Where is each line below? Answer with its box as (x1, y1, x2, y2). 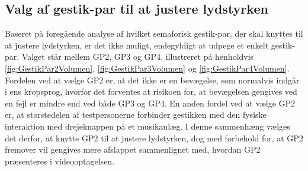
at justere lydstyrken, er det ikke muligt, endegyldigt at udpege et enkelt (5, 38, 269, 51)
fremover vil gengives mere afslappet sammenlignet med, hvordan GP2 (5, 143, 261, 156)
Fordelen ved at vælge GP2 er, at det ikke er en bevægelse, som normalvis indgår (5, 73, 300, 86)
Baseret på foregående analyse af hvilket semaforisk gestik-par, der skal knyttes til (5, 27, 303, 40)
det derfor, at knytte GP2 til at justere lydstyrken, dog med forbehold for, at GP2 (5, 131, 303, 144)
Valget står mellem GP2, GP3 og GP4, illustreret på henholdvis (21, 50, 254, 63)
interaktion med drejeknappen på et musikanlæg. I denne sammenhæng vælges (5, 120, 290, 132)
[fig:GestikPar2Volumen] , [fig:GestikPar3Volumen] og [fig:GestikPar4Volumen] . (5, 62, 290, 74)
